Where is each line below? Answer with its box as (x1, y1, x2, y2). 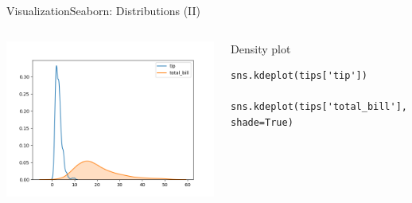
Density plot (231, 40, 291, 57)
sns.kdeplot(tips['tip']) (231, 70, 367, 82)
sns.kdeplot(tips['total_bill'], (231, 101, 407, 113)
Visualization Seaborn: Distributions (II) (6, 2, 201, 18)
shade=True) (231, 116, 293, 128)
